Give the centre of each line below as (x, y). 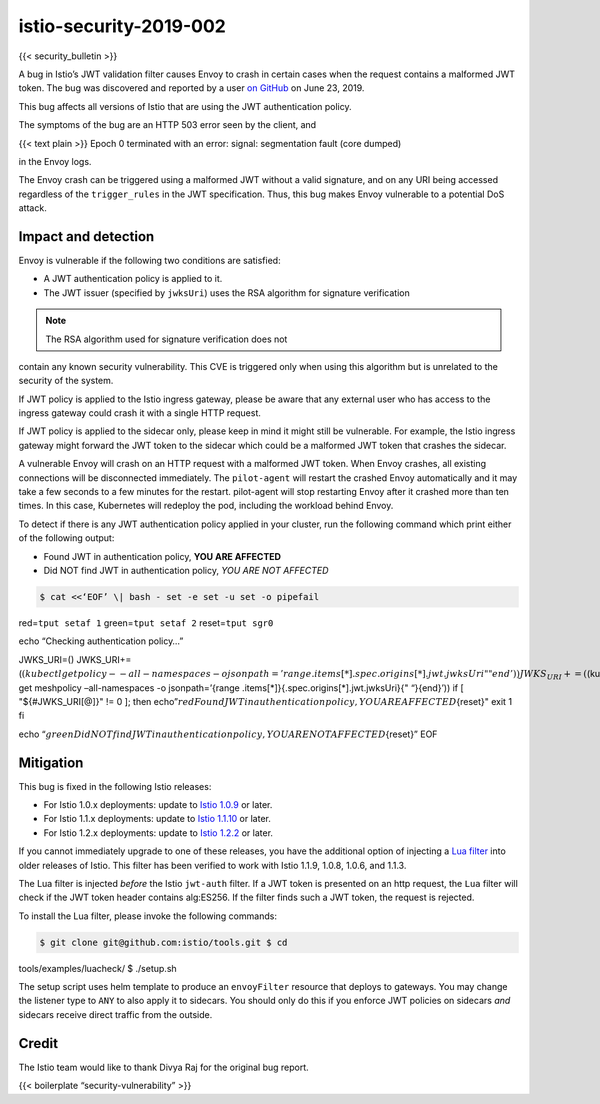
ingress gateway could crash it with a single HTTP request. (140, 413)
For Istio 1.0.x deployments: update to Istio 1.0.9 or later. (158, 804)
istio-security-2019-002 (122, 26)
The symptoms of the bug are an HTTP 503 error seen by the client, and (167, 125)
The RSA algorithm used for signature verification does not (166, 339)
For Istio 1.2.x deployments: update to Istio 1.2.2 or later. (158, 832)
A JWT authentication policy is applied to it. (133, 279)
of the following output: (66, 538)
